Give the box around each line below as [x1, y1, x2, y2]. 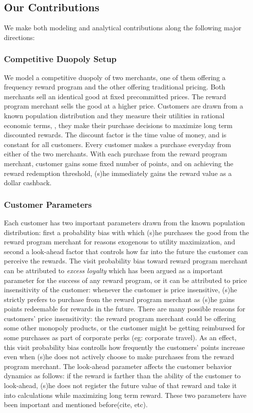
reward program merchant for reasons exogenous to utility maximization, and [4, 237, 235, 247]
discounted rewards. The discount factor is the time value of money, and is [4, 130, 227, 140]
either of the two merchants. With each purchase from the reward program [4, 149, 227, 159]
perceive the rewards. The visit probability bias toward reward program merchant [4, 256, 248, 266]
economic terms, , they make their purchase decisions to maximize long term [4, 120, 233, 130]
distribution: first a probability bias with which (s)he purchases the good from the [4, 227, 249, 237]
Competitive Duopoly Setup [4, 53, 117, 65]
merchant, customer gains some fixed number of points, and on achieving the [4, 158, 234, 168]
